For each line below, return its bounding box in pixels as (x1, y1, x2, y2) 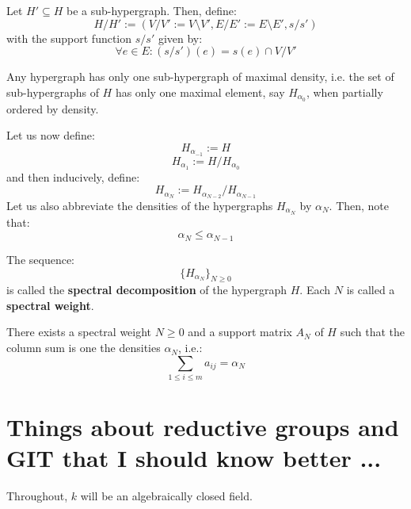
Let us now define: (6, 127, 95, 144)
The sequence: (6, 251, 75, 267)
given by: (158, 29, 203, 46)
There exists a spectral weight (6, 323, 152, 340)
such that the (340, 323, 405, 340)
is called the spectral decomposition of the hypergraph (6, 281, 287, 298)
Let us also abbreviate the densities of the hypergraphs (6, 197, 273, 213)
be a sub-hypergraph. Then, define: (67, 2, 237, 18)
